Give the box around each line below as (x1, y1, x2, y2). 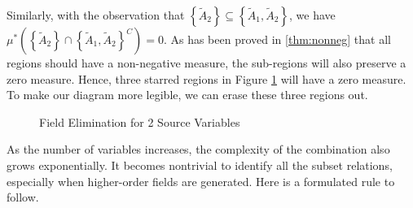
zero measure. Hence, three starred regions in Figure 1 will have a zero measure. (7, 70, 406, 87)
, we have (288, 6, 336, 23)
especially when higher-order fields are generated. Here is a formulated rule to (7, 172, 395, 189)
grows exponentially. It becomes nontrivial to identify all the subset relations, (7, 156, 393, 173)
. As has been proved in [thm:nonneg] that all (163, 31, 391, 47)
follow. (7, 188, 39, 206)
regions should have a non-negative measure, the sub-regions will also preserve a (7, 54, 406, 71)
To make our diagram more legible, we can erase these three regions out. (7, 86, 368, 103)
